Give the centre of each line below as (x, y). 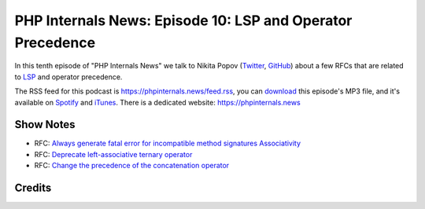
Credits (33, 188)
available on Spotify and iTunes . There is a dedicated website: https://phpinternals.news (157, 102)
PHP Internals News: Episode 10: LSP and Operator (183, 20)
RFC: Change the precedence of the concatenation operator (132, 166)
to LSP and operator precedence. (68, 77)
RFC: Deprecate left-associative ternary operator (113, 154)
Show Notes (45, 125)
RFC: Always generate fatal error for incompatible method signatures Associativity (168, 143)
